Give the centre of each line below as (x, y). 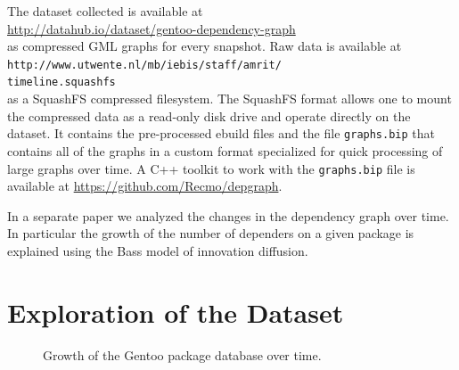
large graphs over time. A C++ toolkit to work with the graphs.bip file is (211, 168)
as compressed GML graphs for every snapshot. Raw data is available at (205, 46)
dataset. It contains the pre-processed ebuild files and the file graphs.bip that (221, 133)
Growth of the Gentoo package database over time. (182, 354)
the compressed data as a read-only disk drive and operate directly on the (209, 115)
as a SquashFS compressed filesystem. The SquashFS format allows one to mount (229, 99)
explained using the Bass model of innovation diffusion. (158, 250)
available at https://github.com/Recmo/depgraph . (145, 186)
